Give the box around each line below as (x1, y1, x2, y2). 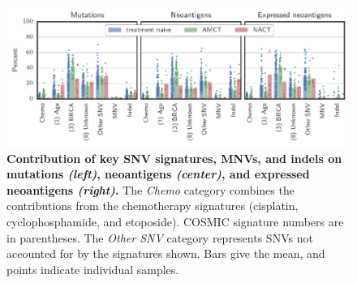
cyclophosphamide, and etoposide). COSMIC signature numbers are (6, 213, 344, 229)
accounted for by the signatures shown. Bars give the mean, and (6, 245, 325, 262)
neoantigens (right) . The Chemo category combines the (6, 181, 295, 198)
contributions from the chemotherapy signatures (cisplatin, (6, 197, 299, 214)
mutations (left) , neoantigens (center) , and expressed (6, 165, 310, 182)
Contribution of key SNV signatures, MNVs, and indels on (6, 149, 342, 166)
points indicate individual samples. (6, 260, 179, 277)
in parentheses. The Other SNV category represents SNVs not (6, 229, 313, 246)
